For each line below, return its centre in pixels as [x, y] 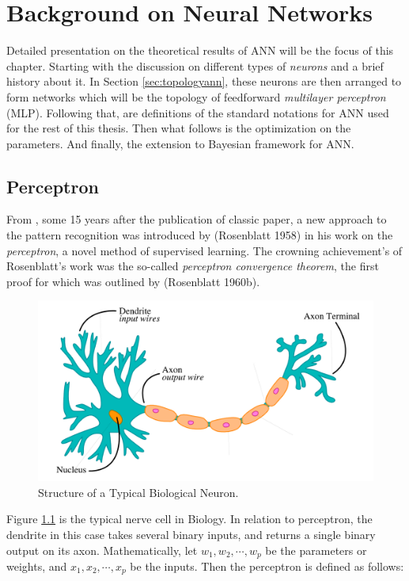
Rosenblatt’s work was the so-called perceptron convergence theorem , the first [193, 266]
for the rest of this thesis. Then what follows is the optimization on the [179, 128]
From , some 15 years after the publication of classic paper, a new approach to [197, 219]
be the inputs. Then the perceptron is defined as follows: [267, 566]
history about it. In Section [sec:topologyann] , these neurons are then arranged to [204, 81]
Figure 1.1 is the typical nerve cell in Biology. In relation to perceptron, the [189, 519]
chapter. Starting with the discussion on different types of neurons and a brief [195, 65]
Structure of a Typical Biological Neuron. [138, 492]
